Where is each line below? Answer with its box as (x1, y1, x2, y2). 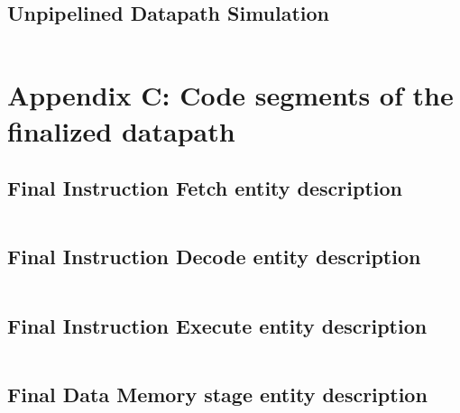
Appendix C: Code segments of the (7, 77, 454, 114)
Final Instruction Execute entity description (7, 311, 428, 339)
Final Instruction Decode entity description (7, 243, 421, 271)
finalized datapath (7, 112, 235, 149)
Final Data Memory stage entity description (7, 380, 428, 408)
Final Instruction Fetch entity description (7, 174, 402, 202)
